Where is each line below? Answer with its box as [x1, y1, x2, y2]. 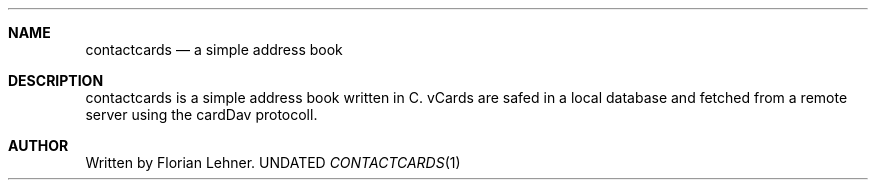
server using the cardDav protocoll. [85, 106, 318, 123]
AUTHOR [8, 137, 69, 154]
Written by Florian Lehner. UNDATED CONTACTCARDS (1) [85, 154, 461, 171]
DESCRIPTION [8, 72, 104, 89]
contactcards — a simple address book [85, 41, 343, 58]
